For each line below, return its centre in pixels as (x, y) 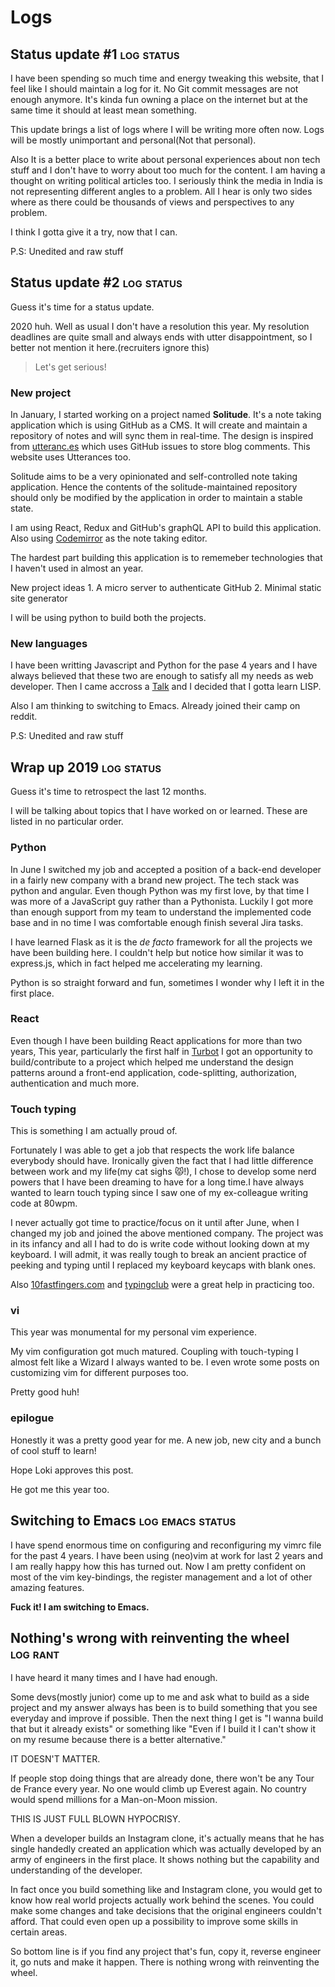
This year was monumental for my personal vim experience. (133, 1332)
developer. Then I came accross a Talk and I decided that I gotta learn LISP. (166, 687)
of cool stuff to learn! (53, 1450)
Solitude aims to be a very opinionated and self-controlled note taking (154, 477)
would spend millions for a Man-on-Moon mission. (114, 1800)
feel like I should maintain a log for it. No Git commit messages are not (154, 89)
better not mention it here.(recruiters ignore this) (110, 347)
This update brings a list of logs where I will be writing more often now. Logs (167, 129)
